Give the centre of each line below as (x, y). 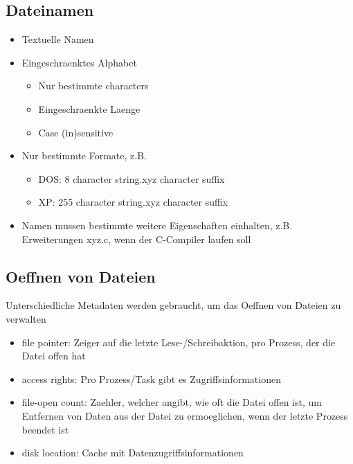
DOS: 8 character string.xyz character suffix (132, 178)
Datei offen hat (54, 356)
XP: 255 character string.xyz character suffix (133, 202)
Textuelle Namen (58, 39)
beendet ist (45, 429)
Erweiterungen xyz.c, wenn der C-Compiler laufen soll (136, 239)
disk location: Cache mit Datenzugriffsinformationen (133, 453)
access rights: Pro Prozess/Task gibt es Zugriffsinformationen (151, 378)
